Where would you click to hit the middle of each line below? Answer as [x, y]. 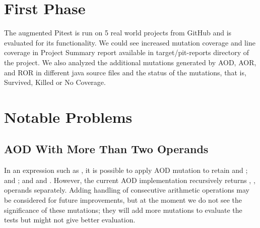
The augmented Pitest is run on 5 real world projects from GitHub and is [118, 33]
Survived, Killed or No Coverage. [55, 82]
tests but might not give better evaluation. [70, 220]
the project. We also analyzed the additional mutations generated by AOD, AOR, [130, 62]
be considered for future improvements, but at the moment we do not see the [123, 200]
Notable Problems [68, 117]
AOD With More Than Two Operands [106, 149]
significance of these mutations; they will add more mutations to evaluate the [123, 210]
